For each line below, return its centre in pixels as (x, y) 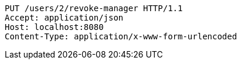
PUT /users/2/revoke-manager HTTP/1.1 (94, 8)
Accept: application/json (64, 18)
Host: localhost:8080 (54, 27)
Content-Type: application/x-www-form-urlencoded (121, 36)
